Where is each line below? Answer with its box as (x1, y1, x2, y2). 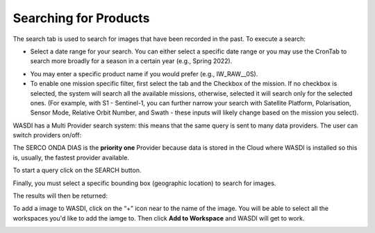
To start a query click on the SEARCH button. (12, 166, 142, 175)
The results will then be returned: (12, 191, 108, 200)
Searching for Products (12, 10, 150, 26)
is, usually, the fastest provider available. (12, 153, 130, 162)
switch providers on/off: (12, 131, 82, 139)
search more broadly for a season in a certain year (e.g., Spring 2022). (30, 57, 233, 65)
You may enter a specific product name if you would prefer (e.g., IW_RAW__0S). (30, 69, 258, 78)
